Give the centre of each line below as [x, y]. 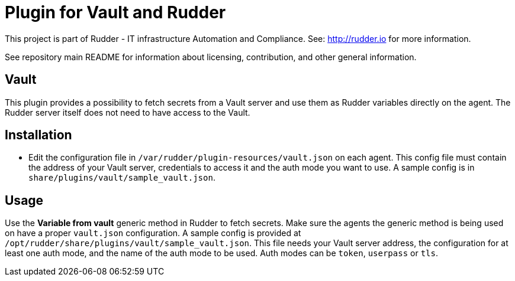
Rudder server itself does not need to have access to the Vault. [128, 112]
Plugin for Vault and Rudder [115, 12]
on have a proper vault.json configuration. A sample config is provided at [153, 233]
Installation [38, 135]
